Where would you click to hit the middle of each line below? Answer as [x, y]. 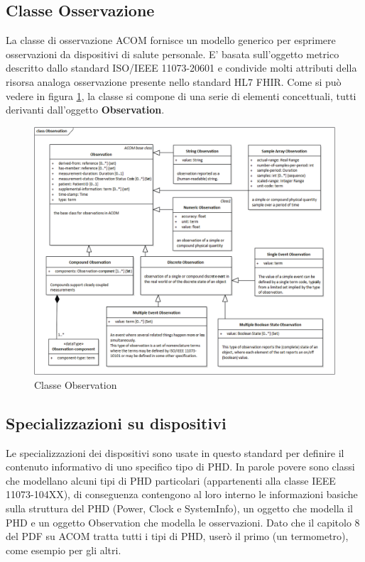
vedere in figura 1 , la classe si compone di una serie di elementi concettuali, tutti [181, 95]
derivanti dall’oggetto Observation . [85, 110]
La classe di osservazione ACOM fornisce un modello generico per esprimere [171, 40]
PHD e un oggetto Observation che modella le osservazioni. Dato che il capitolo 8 [183, 522]
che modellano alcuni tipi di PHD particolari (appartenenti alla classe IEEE [171, 480]
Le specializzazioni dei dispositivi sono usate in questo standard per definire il [175, 452]
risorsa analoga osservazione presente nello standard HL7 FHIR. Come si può [174, 81]
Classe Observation [76, 384]
